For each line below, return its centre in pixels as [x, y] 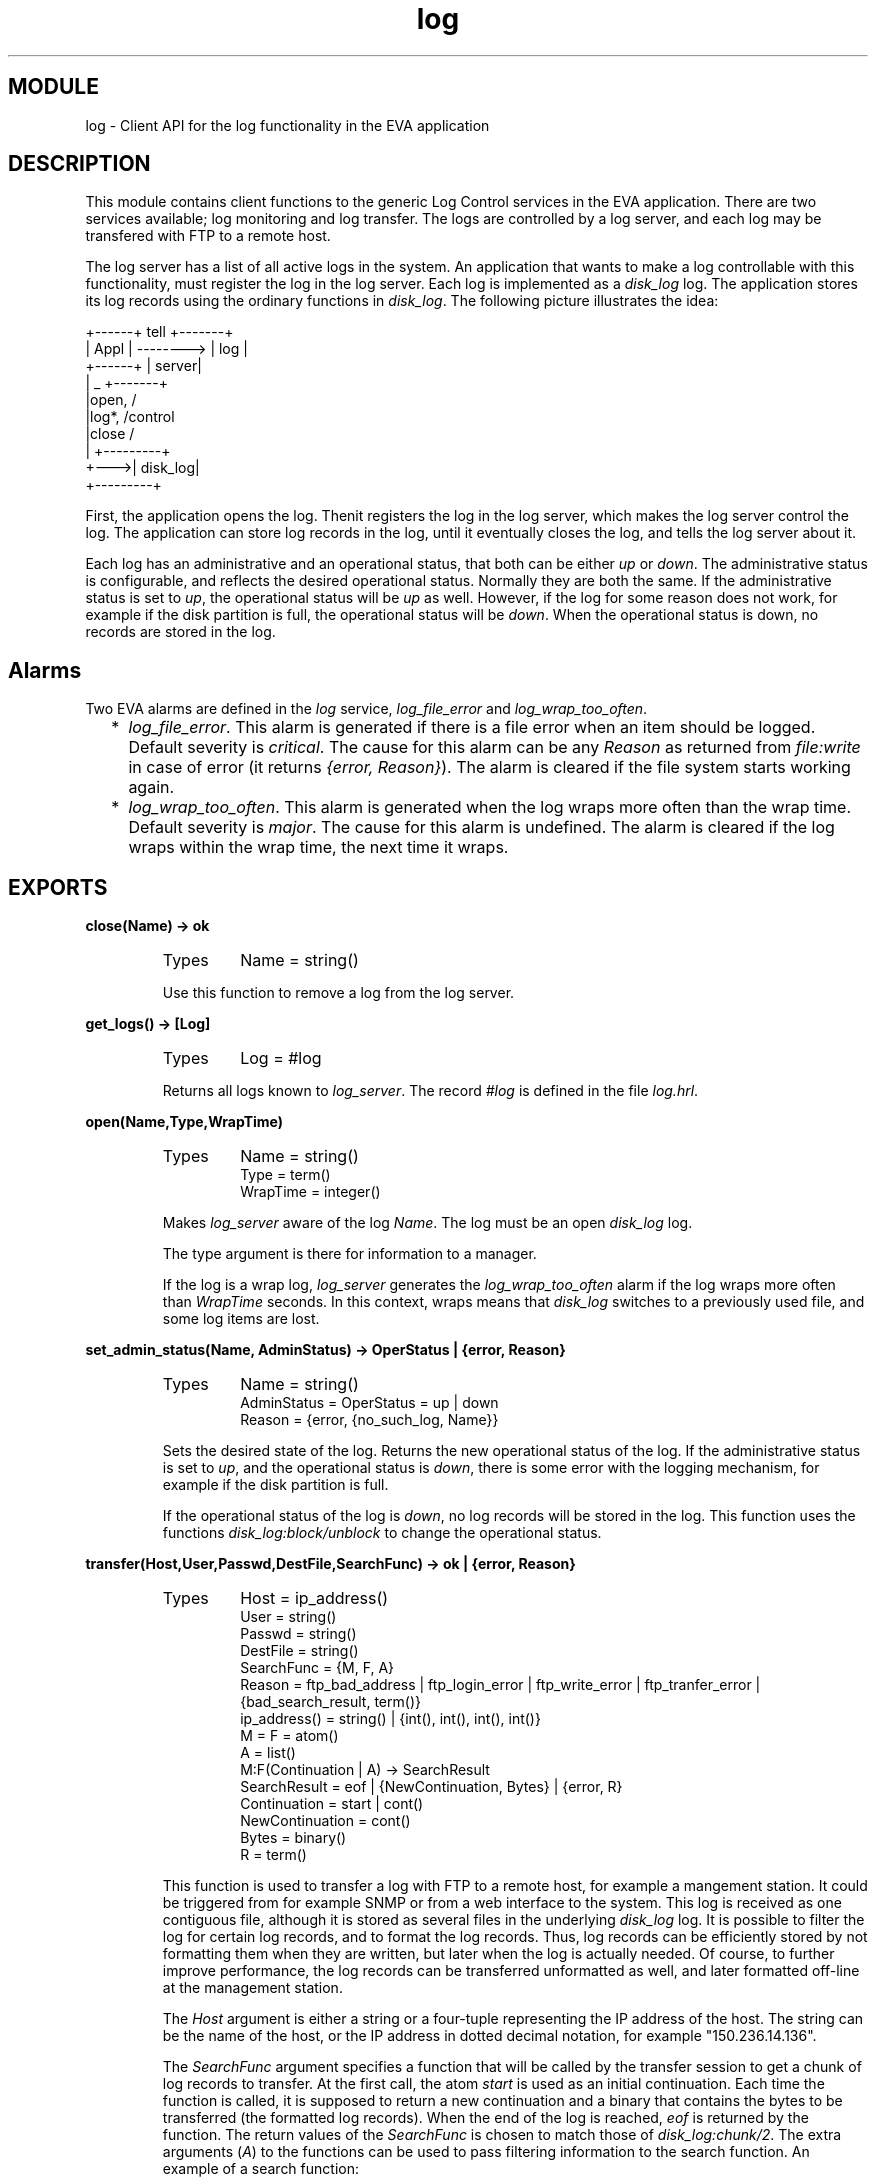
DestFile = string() [299, 1651]
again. [151, 787]
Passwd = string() [298, 1634]
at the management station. [252, 1988]
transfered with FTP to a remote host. [208, 236]
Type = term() [285, 1175]
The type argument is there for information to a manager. [349, 1254]
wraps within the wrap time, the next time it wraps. [318, 847]
